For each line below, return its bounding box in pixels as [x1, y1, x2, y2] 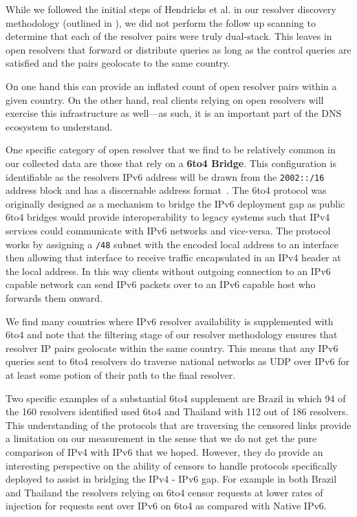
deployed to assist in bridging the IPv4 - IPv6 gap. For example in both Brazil [6, 472, 337, 486]
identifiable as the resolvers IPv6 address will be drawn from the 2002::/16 [6, 169, 325, 184]
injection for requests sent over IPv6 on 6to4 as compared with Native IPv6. [6, 498, 327, 513]
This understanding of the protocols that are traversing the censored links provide [6, 417, 351, 432]
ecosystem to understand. [6, 119, 113, 133]
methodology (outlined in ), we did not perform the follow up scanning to [6, 15, 316, 30]
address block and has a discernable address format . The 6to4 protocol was [6, 183, 327, 197]
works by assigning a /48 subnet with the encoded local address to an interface [6, 236, 339, 251]
